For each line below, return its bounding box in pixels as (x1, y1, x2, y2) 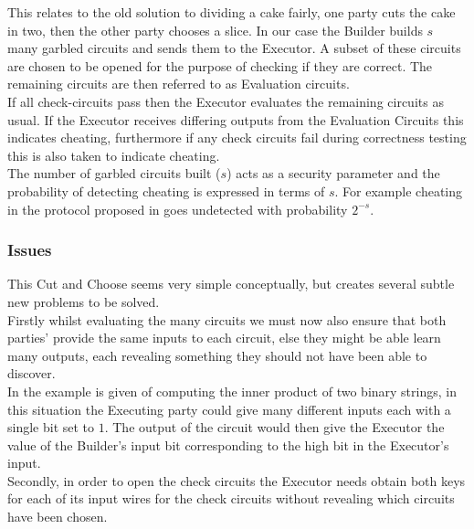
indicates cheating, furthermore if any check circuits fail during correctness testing (7, 128, 467, 147)
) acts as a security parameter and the (226, 164, 440, 183)
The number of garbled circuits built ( (7, 164, 221, 183)
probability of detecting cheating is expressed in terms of (7, 181, 325, 200)
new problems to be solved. (7, 291, 160, 311)
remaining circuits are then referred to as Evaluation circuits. (7, 74, 350, 93)
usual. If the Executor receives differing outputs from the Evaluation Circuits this (7, 110, 464, 129)
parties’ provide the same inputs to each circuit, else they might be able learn (7, 328, 441, 347)
